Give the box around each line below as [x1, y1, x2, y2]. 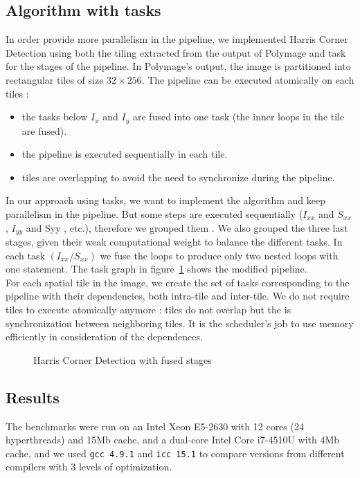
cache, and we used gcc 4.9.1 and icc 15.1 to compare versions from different [6, 445, 345, 460]
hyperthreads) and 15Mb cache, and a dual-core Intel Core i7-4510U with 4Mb [6, 432, 340, 447]
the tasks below [21, 109, 88, 124]
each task [6, 248, 45, 262]
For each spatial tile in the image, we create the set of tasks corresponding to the [6, 275, 350, 289]
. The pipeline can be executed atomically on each [141, 72, 354, 86]
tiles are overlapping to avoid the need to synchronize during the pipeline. [21, 169, 335, 184]
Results [6, 386, 60, 407]
